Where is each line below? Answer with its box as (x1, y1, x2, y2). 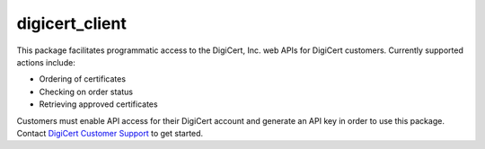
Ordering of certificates (39, 74, 126, 84)
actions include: (16, 57, 75, 67)
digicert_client (16, 13, 128, 33)
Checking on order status (39, 86, 134, 97)
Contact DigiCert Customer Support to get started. (16, 127, 204, 138)
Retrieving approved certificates (39, 99, 158, 110)
